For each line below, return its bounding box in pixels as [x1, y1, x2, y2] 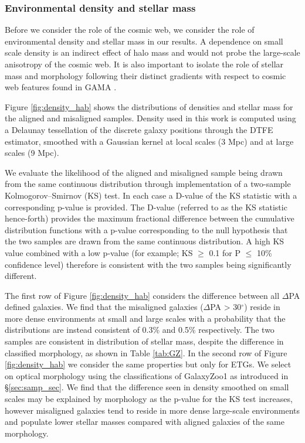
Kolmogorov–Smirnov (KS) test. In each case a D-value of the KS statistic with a [5, 189, 297, 201]
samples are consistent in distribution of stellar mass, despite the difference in [5, 335, 284, 347]
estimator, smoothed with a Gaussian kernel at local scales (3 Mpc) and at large [5, 135, 294, 147]
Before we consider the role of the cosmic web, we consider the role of [5, 23, 255, 36]
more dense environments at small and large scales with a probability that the [5, 312, 286, 324]
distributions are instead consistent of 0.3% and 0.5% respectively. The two [5, 323, 274, 336]
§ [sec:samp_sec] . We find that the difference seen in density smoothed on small [5, 381, 289, 393]
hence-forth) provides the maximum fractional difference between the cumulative [5, 212, 294, 224]
